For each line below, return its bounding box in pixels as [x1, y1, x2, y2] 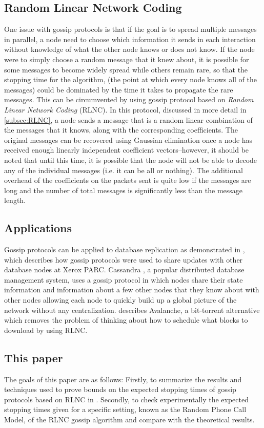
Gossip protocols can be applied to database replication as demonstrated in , [4, 244, 245, 255]
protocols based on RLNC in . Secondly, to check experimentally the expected [4, 394, 249, 404]
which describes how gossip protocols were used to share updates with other [4, 254, 243, 265]
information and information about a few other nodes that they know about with [4, 284, 259, 295]
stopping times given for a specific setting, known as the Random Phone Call [4, 404, 247, 415]
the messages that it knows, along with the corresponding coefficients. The [4, 124, 238, 135]
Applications [4, 220, 72, 236]
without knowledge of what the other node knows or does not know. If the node [4, 44, 255, 54]
